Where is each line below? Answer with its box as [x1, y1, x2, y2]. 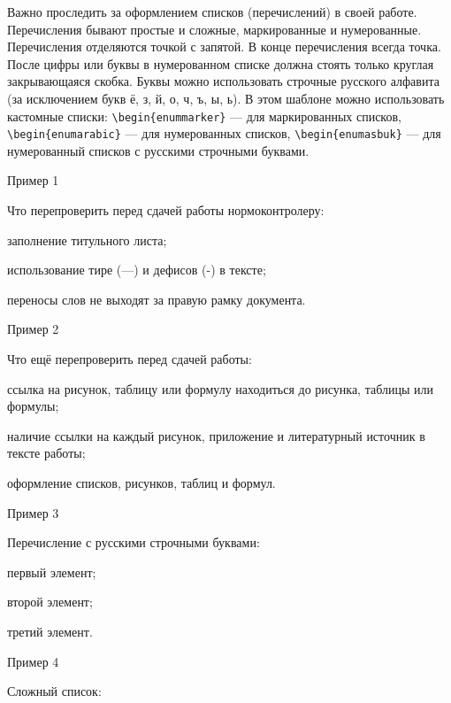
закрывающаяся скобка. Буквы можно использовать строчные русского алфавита [7, 72, 440, 90]
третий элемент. [7, 622, 93, 640]
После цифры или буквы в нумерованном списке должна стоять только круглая [7, 54, 434, 73]
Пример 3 [7, 503, 59, 521]
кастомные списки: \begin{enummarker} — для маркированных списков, [7, 106, 401, 125]
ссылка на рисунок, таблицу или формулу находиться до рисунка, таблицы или [7, 379, 433, 398]
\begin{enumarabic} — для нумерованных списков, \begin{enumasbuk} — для [7, 124, 441, 143]
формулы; [7, 397, 59, 415]
